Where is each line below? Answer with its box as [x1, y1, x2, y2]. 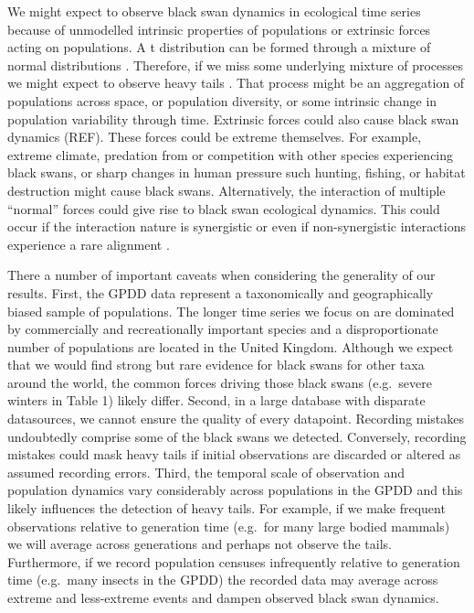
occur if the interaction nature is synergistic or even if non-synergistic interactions [7, 217, 467, 236]
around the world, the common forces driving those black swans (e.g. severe [7, 372, 432, 392]
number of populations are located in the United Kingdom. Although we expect [7, 337, 454, 356]
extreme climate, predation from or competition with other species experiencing [7, 145, 454, 164]
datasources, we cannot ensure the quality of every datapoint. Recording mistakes [7, 409, 465, 428]
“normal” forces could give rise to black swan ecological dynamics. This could [7, 199, 440, 218]
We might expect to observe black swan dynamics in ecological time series [7, 2, 421, 20]
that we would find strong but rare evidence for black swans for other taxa [7, 355, 425, 374]
